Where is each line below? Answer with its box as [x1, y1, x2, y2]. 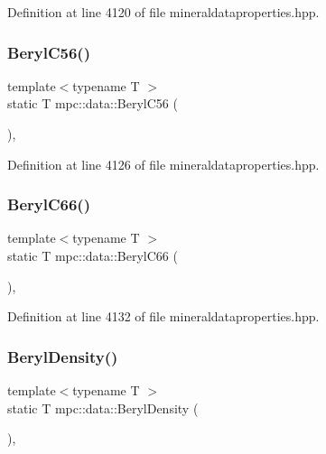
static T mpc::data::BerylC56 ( [7, 94, 178, 113]
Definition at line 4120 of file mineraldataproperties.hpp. [7, 3, 320, 21]
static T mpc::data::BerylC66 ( [7, 246, 178, 264]
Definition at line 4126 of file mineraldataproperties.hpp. [7, 154, 320, 173]
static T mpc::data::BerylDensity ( [7, 398, 199, 417]
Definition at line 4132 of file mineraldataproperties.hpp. [7, 307, 320, 326]
